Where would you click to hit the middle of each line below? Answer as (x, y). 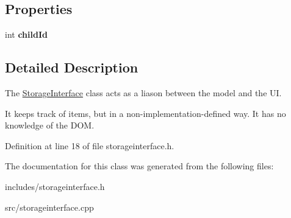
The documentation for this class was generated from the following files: (139, 166)
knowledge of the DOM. (50, 125)
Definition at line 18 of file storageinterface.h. (90, 145)
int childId (26, 34)
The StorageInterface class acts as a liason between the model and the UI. (143, 93)
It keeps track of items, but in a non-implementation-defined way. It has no (145, 113)
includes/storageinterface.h (55, 186)
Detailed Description (72, 67)
